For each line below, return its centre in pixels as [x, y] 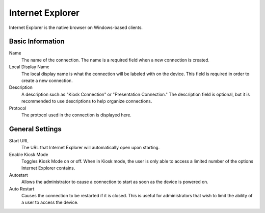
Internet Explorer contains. [48, 168]
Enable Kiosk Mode [29, 154]
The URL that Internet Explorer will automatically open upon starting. [91, 148]
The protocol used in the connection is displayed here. [77, 115]
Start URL [19, 140]
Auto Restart [22, 188]
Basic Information [37, 41]
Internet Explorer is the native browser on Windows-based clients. [76, 27]
